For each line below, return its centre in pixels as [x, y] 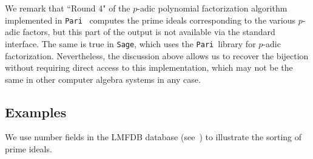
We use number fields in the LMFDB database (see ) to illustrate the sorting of [153, 137]
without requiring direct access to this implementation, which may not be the [149, 67]
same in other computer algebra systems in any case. [103, 79]
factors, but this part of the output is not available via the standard [149, 32]
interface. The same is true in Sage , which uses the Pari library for [130, 43]
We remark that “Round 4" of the [68, 8]
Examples [36, 112]
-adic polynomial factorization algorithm [212, 8]
